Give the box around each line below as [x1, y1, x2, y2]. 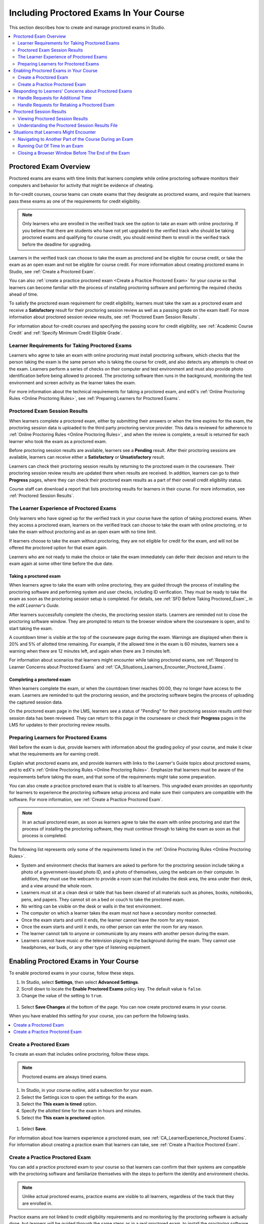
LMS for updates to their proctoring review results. [9, 722, 111, 728]
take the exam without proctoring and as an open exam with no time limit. [9, 529, 157, 535]
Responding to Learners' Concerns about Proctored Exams [13, 88, 132, 94]
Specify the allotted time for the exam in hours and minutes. [21, 1108, 142, 1114]
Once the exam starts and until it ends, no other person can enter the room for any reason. [21, 924, 204, 930]
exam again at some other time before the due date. [9, 561, 113, 566]
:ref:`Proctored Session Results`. [9, 493, 74, 499]
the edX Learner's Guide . [9, 603, 60, 609]
